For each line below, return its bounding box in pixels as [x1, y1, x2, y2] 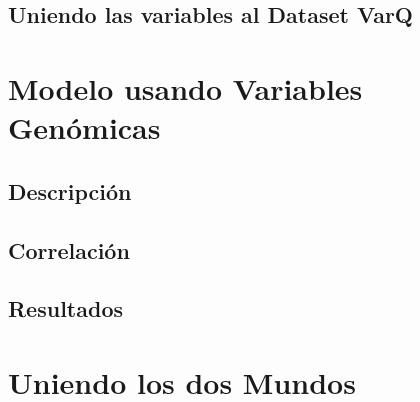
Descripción [8, 175, 132, 206]
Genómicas [8, 107, 161, 148]
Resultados [8, 293, 123, 324]
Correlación [8, 234, 130, 265]
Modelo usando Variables [8, 67, 363, 108]
